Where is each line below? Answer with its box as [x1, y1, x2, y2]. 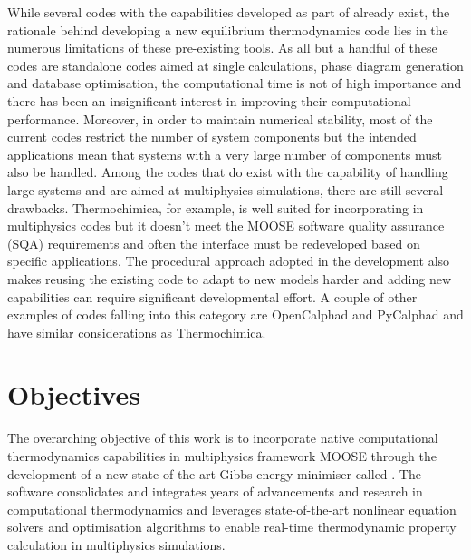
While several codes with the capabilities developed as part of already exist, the [7, 3, 450, 21]
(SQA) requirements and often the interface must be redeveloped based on [7, 233, 420, 252]
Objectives [7, 376, 140, 413]
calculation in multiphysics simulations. [7, 535, 226, 554]
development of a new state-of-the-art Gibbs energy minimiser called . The [7, 464, 421, 483]
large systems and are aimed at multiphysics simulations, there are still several [7, 180, 444, 199]
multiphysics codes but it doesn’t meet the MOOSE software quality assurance [7, 216, 445, 235]
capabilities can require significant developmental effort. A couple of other [7, 287, 418, 306]
